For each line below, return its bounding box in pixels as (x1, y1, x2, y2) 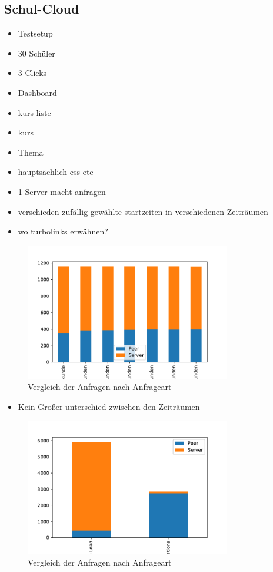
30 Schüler (18, 47, 55, 59)
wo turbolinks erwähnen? (18, 225, 108, 237)
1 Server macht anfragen (18, 185, 106, 197)
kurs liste (18, 106, 51, 118)
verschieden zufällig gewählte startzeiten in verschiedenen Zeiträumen (18, 205, 268, 217)
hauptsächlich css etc (18, 166, 94, 178)
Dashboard (18, 86, 57, 98)
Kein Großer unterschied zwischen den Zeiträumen (18, 401, 200, 413)
